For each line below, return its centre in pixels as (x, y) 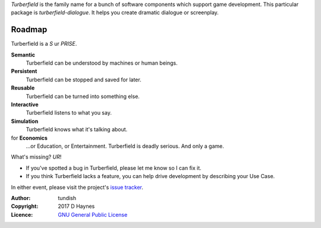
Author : (21, 198)
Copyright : (25, 206)
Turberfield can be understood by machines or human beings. (102, 63)
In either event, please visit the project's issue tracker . (77, 187)
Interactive (25, 104)
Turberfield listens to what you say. (69, 113)
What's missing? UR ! (36, 157)
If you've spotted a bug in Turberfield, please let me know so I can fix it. (114, 168)
